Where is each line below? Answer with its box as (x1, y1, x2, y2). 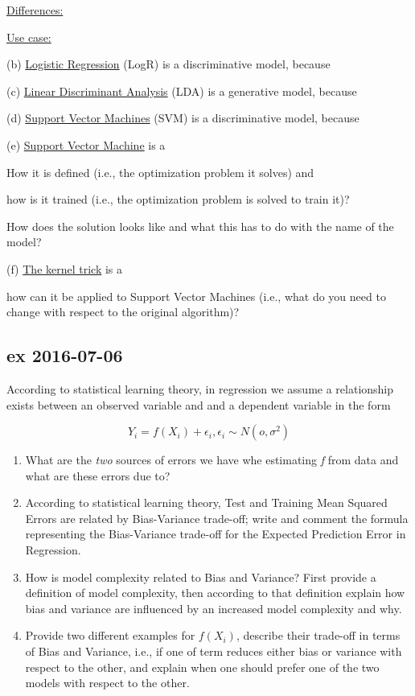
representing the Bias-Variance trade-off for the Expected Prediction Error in (25, 525, 406, 542)
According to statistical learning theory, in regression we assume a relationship (6, 380, 394, 397)
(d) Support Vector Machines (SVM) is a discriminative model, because (6, 109, 360, 126)
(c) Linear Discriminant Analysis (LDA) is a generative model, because (6, 82, 357, 99)
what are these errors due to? (25, 467, 171, 484)
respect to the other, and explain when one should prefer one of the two (25, 658, 380, 675)
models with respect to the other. (25, 674, 190, 691)
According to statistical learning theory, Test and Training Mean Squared (25, 494, 388, 511)
